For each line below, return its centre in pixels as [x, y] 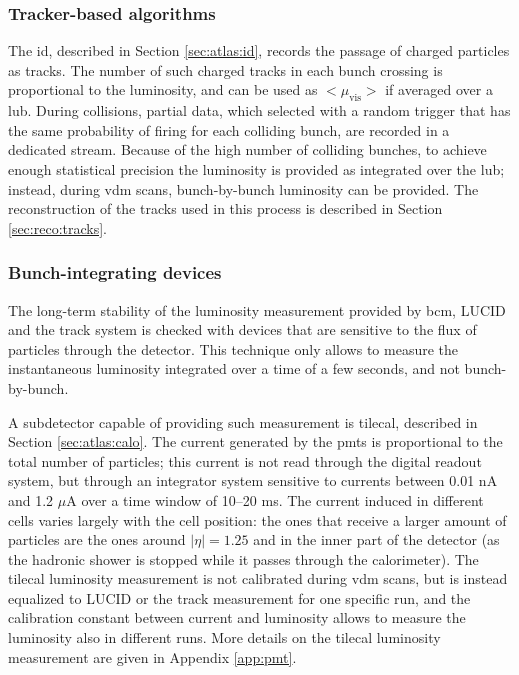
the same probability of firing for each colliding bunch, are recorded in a [229, 129]
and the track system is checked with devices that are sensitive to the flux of [242, 329]
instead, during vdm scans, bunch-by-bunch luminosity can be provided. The [243, 188]
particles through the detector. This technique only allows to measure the [233, 348]
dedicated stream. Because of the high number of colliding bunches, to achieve [247, 149]
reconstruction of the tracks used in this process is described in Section [225, 208]
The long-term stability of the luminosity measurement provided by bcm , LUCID [257, 309]
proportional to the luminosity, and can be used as [163, 89]
